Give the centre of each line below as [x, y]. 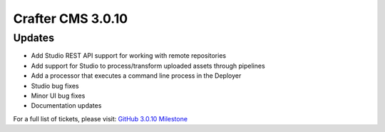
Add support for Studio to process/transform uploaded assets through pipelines [148, 66]
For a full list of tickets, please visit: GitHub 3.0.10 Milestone [101, 118]
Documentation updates [66, 106]
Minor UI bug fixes [58, 96]
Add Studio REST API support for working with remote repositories [129, 56]
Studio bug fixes [55, 86]
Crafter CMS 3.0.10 [71, 19]
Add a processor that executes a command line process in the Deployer [136, 76]
